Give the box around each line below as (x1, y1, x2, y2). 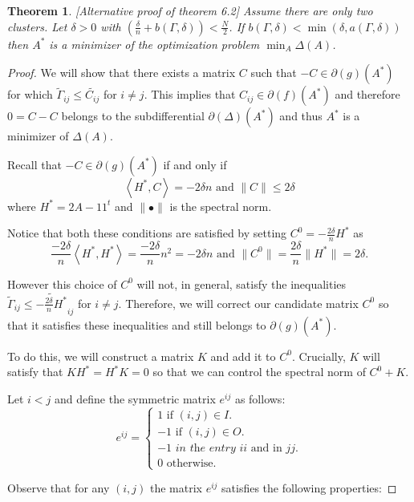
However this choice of (7, 275, 117, 292)
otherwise (166, 457, 213, 469)
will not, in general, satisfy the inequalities (136, 275, 347, 292)
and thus (279, 107, 323, 124)
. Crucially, (291, 347, 346, 364)
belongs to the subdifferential (61, 107, 205, 124)
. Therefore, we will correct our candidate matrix (118, 294, 359, 311)
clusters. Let (7, 18, 67, 34)
